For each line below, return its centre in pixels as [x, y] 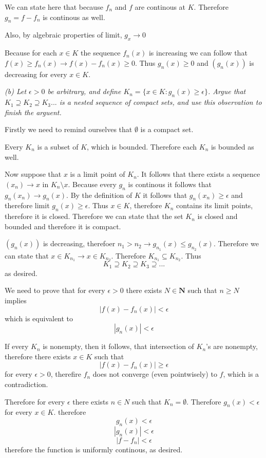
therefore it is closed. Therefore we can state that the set [94, 216]
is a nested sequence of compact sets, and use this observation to [160, 102]
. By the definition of [99, 195]
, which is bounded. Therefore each [142, 146]
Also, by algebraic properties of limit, [63, 35]
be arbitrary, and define [84, 91]
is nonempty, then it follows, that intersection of [118, 346]
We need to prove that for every [55, 290]
